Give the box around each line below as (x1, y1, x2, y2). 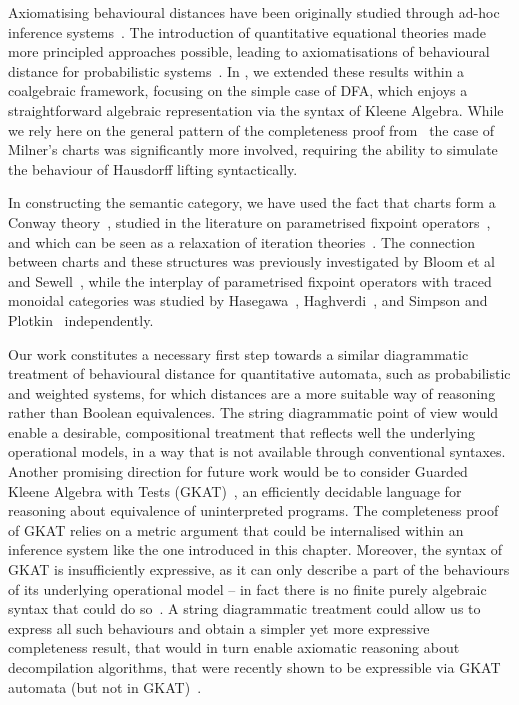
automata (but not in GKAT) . (8, 676, 202, 697)
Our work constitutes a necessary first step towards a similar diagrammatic (8, 343, 469, 364)
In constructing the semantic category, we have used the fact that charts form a (8, 192, 496, 213)
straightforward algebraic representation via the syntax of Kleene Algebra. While (8, 99, 504, 120)
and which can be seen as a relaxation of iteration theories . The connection (8, 231, 476, 252)
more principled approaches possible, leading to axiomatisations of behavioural (8, 41, 490, 62)
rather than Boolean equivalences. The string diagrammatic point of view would (8, 402, 499, 423)
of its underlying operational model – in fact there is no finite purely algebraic (8, 578, 487, 599)
